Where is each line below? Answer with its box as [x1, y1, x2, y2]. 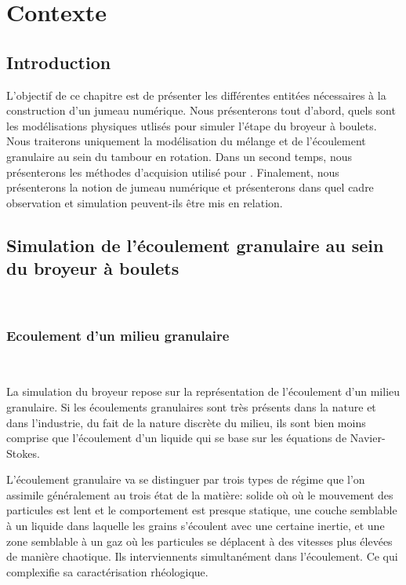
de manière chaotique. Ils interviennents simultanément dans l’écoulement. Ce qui [6, 548, 398, 565]
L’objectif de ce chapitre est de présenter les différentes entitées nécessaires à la [6, 86, 386, 103]
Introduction [6, 49, 111, 74]
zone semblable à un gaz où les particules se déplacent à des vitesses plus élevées [6, 532, 393, 549]
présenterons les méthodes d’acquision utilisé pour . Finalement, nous [6, 163, 339, 180]
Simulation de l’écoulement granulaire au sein [6, 232, 384, 257]
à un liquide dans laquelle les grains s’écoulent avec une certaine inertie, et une [6, 517, 385, 534]
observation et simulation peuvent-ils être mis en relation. [6, 194, 283, 210]
